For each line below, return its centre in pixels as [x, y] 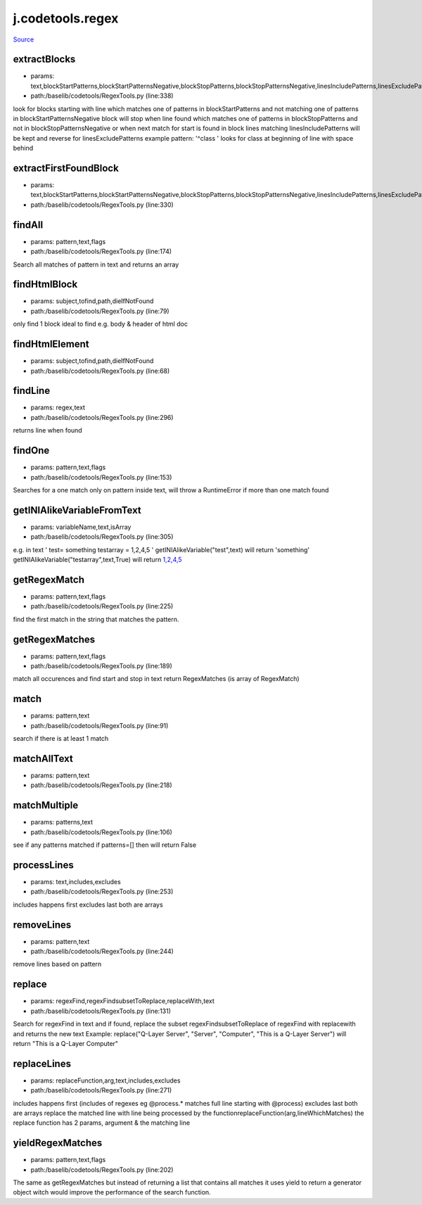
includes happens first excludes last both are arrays [88, 905]
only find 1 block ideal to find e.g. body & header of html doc [100, 324]
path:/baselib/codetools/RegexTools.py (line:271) [101, 1090]
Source [24, 39]
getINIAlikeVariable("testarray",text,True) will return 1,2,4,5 [97, 560]
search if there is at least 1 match [61, 739]
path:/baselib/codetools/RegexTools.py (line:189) [101, 665]
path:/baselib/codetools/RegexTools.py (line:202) [102, 1169]
